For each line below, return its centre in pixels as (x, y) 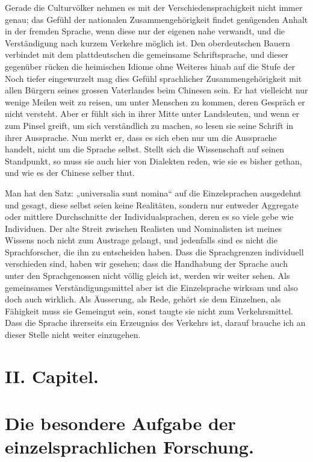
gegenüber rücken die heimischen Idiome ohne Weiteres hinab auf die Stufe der (150, 66)
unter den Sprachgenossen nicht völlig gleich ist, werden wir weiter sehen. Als (147, 276)
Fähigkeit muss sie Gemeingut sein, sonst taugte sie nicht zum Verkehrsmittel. (149, 311)
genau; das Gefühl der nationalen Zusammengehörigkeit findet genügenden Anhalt (156, 19)
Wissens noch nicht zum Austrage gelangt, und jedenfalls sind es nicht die (141, 240)
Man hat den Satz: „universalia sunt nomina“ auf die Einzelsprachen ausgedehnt (153, 192)
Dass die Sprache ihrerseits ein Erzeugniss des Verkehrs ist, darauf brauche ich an (155, 323)
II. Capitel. (52, 376)
